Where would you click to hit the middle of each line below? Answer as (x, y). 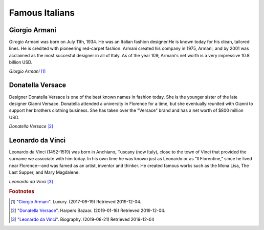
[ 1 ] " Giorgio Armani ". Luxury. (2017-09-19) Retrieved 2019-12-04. (76, 201)
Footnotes (22, 191)
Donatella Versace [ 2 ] (31, 126)
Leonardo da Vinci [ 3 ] (31, 181)
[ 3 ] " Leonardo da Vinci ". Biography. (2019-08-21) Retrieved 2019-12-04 (82, 219)
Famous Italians (42, 13)
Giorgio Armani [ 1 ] (27, 71)
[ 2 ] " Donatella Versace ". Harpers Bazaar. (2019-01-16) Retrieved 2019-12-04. (88, 210)
